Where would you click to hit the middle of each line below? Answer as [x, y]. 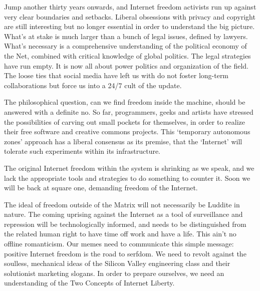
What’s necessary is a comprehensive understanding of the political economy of [125, 46]
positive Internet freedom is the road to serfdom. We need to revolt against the [125, 253]
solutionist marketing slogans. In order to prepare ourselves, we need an [114, 273]
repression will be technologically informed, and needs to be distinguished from [125, 224]
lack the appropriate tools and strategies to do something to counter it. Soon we [127, 178]
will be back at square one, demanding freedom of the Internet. [101, 188]
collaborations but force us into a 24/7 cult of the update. [93, 85]
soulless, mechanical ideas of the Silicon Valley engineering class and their [117, 263]
